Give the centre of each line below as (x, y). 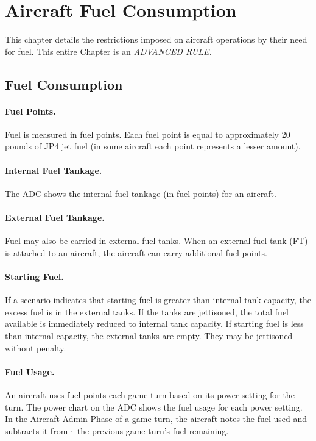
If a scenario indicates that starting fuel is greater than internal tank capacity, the (158, 300)
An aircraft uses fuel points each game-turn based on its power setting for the (150, 395)
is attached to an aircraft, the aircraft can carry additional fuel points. (136, 252)
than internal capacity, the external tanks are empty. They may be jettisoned (149, 336)
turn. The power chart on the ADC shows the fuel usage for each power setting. (154, 407)
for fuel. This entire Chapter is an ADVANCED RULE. (108, 51)
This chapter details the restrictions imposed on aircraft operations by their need (156, 39)
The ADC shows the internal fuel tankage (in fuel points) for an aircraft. (141, 193)
